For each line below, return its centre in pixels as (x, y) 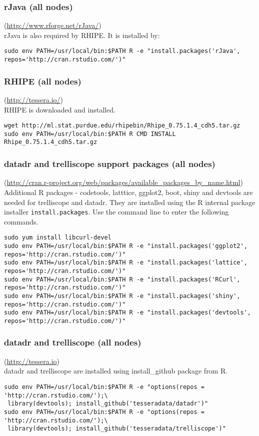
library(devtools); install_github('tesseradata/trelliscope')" (117, 429)
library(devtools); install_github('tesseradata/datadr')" (108, 404)
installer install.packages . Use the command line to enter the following (116, 212)
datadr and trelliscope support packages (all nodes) (110, 164)
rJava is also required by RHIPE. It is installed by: (82, 35)
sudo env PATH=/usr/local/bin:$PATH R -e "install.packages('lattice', (126, 263)
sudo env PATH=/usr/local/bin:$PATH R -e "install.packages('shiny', (122, 296)
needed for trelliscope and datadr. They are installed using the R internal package (130, 202)
